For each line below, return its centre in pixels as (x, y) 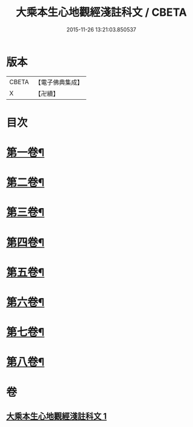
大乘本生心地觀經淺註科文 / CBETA (101, 12)
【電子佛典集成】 (59, 82)
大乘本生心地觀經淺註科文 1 (57, 416)
